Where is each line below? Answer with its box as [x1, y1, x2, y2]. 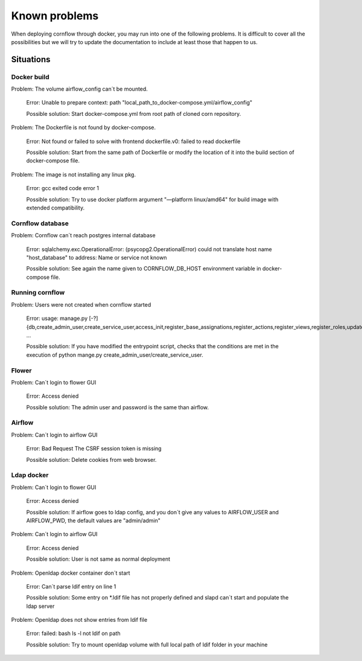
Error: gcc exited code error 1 [26, 185, 100, 192]
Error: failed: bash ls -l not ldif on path [26, 630, 121, 637]
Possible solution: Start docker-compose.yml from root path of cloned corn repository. [26, 110, 241, 117]
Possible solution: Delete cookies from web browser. [26, 456, 157, 463]
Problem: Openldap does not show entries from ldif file [11, 616, 148, 624]
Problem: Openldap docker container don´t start [11, 569, 130, 576]
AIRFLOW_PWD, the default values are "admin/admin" [26, 517, 161, 524]
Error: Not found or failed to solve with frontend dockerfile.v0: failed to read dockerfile [26, 138, 241, 145]
